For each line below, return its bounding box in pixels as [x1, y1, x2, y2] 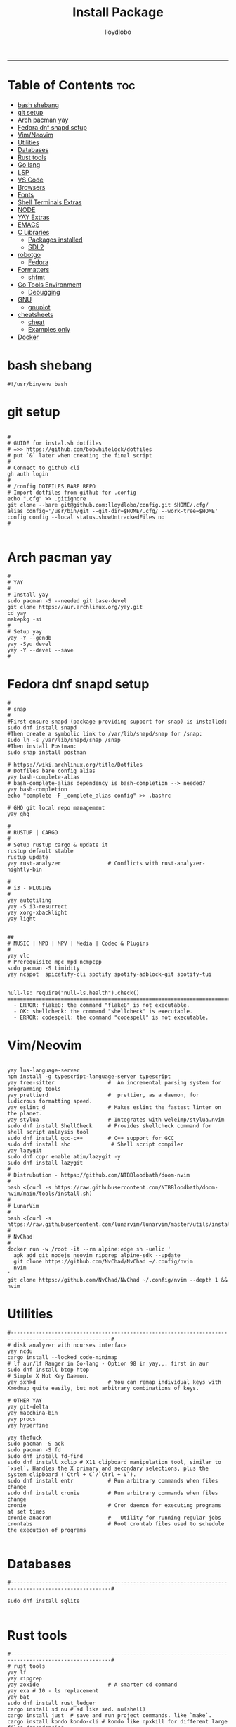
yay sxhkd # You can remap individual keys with [7, 1378, 221, 1385]
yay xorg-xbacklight [7, 909, 68, 916]
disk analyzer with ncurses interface [13, 1342, 128, 1349]
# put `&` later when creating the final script [7, 452, 152, 459]
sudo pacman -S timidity [7, 965, 80, 972]
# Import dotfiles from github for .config [7, 489, 137, 496]
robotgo [17, 250, 41, 259]
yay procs [7, 1416, 37, 1423]
